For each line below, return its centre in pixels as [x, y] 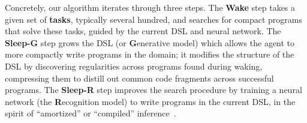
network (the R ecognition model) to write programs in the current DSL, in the [150, 101]
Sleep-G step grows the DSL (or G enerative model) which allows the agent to [150, 42]
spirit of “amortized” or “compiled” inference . [91, 113]
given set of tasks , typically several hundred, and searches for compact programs [153, 19]
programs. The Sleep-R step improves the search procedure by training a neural [153, 90]
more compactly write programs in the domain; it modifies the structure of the [150, 54]
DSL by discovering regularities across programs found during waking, [134, 66]
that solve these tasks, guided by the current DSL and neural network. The [143, 31]
